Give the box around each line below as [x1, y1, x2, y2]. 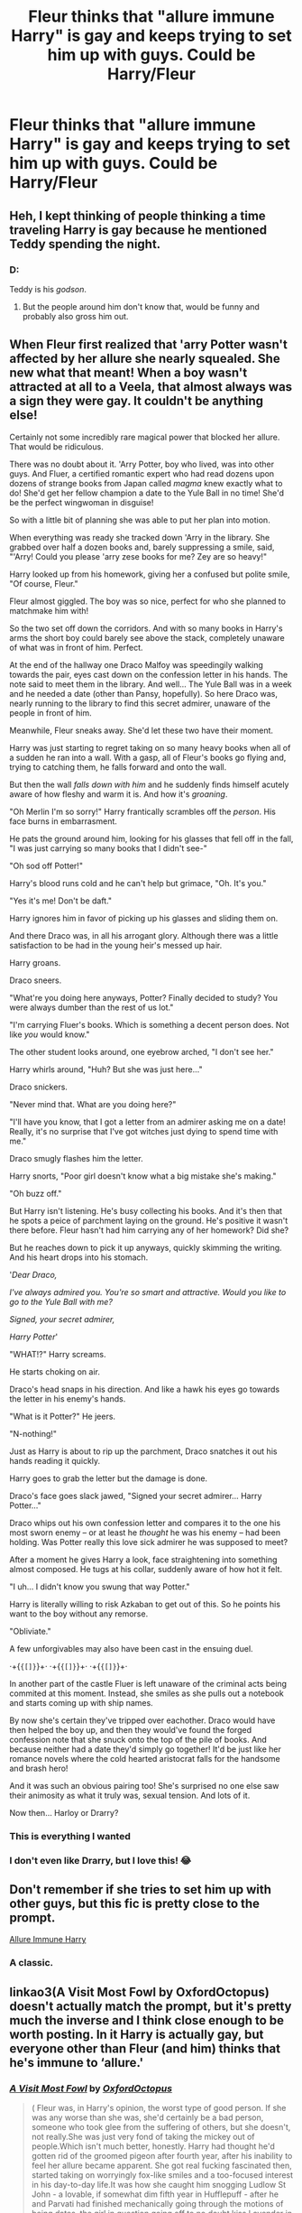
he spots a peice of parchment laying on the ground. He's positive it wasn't [9, 1215, 288, 1226]
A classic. [9, 1957, 54, 1969]
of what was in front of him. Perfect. [9, 642, 143, 653]
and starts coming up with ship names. [9, 1697, 153, 1708]
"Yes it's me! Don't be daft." [9, 895, 113, 906]
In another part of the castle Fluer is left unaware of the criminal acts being [9, 1678, 287, 1689]
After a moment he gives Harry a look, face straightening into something [9, 1554, 278, 1565]
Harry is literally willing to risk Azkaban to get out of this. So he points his [9, 1598, 281, 1609]
